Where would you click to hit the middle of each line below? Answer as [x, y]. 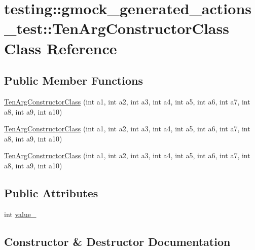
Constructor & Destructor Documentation [117, 241]
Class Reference [61, 48]
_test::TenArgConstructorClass [117, 28]
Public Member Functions [74, 80]
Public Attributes [51, 192]
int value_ [20, 214]
